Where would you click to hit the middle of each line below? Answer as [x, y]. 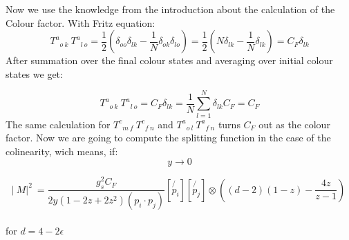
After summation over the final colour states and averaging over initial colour [169, 60]
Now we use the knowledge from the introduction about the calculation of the [170, 9]
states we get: [34, 73]
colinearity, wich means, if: [62, 151]
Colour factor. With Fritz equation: [81, 22]
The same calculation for [58, 124]
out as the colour [294, 124]
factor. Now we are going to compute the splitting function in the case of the [168, 138]
